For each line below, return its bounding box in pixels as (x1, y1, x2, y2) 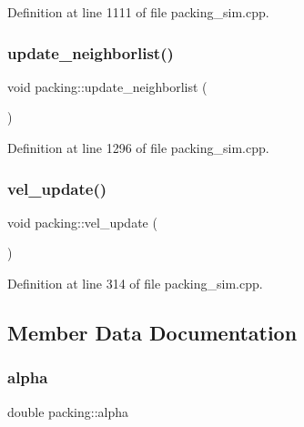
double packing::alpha (7, 402, 129, 421)
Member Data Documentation (7, 318, 298, 346)
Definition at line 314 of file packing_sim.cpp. (7, 274, 263, 292)
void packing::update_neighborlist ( (7, 76, 208, 96)
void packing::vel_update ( (7, 212, 157, 231)
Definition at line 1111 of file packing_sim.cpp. (7, 3, 269, 21)
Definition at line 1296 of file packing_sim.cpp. (7, 138, 269, 157)
